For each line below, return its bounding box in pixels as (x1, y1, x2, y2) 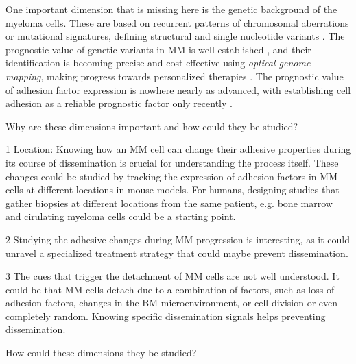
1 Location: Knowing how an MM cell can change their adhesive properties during (5, 142, 351, 156)
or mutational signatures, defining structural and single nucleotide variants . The (5, 29, 345, 43)
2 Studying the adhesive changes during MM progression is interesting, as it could (5, 232, 350, 246)
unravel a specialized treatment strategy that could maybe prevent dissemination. (5, 245, 348, 260)
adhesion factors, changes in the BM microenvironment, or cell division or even (5, 295, 338, 310)
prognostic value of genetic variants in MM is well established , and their (5, 42, 311, 56)
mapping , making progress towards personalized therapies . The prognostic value (5, 69, 344, 83)
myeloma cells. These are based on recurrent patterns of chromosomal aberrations (5, 15, 349, 29)
